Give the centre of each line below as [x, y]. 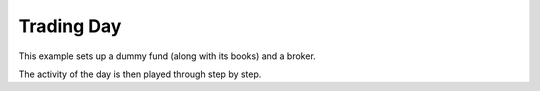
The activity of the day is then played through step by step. [140, 74]
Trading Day [70, 26]
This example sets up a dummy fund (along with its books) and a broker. [167, 56]
